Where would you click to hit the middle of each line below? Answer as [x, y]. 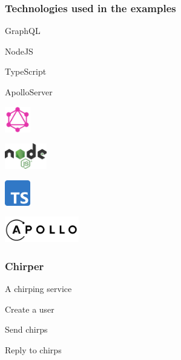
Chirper [25, 266]
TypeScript [26, 71]
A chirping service [38, 289]
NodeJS [19, 51]
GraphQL [23, 31]
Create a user [30, 309]
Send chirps [26, 329]
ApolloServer [29, 92]
